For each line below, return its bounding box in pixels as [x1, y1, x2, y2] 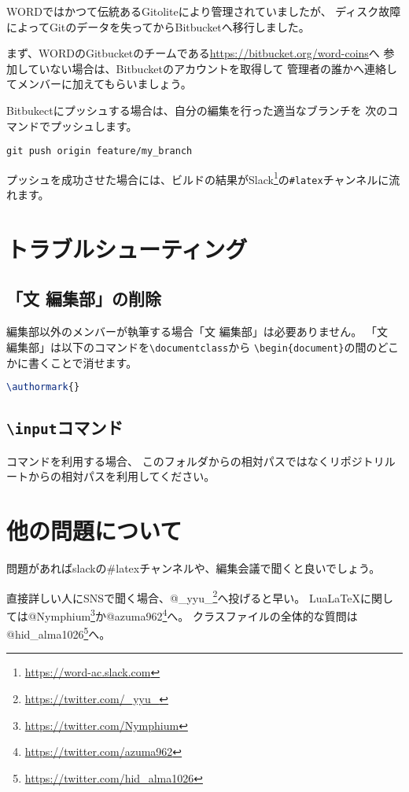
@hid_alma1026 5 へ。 [6, 624, 111, 642]
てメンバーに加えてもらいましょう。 [6, 76, 192, 92]
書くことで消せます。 [28, 354, 138, 370]
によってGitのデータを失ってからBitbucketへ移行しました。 [6, 18, 310, 35]
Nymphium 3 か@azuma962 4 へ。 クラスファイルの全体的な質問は [36, 605, 358, 624]
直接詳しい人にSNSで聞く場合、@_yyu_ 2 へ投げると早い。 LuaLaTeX [6, 587, 360, 606]
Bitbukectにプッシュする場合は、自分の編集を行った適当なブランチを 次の [6, 101, 388, 118]
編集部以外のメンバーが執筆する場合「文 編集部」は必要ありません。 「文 [6, 323, 388, 340]
